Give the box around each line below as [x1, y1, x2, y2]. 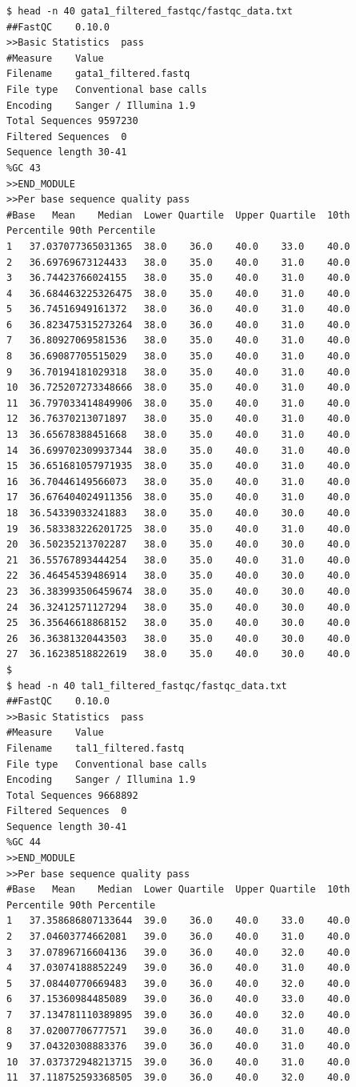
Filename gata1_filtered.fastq [6, 68, 190, 80]
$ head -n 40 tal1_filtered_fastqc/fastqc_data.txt [6, 680, 287, 692]
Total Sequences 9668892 [6, 789, 138, 801]
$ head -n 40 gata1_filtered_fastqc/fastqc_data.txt [6, 6, 293, 17]
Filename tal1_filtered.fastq [6, 742, 184, 754]
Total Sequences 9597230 [6, 115, 138, 127]
